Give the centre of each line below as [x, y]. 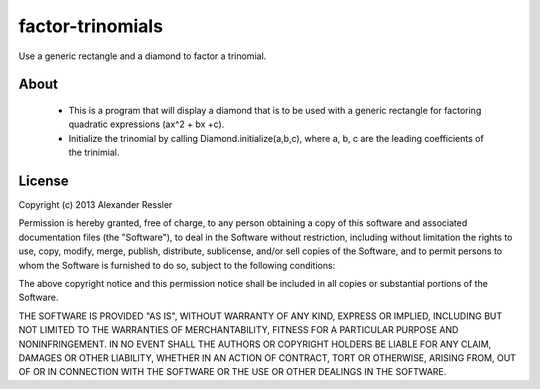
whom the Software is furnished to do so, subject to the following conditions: [177, 265]
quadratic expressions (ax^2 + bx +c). [146, 124]
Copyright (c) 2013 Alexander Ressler [95, 205]
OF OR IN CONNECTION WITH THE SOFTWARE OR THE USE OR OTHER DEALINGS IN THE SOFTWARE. [232, 372]
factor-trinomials [91, 26]
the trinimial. [94, 152]
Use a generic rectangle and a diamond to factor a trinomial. [142, 56]
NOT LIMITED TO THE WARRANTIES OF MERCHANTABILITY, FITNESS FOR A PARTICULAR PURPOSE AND [238, 330]
